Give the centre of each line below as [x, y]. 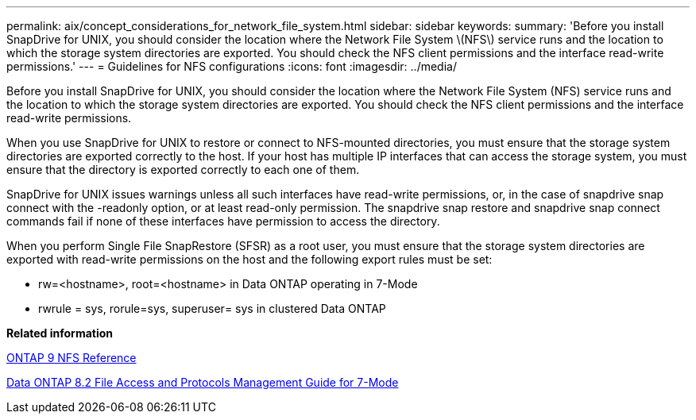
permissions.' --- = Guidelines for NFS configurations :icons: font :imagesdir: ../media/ [232, 66]
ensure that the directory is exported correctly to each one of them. [183, 170]
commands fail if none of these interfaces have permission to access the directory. [223, 221]
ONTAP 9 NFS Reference [72, 358]
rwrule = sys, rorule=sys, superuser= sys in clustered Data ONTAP [212, 308]
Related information [60, 333]
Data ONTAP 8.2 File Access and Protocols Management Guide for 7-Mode [203, 382]
